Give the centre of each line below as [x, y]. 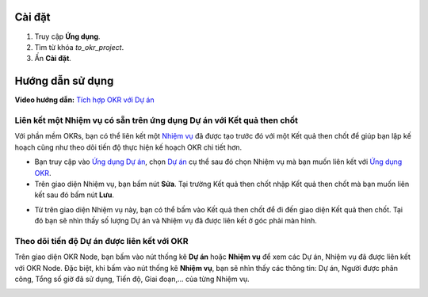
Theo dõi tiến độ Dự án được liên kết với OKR [101, 241]
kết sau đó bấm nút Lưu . [75, 195]
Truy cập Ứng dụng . [67, 36]
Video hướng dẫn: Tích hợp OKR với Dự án [84, 100]
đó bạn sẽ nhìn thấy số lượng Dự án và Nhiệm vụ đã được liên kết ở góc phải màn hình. [176, 221]
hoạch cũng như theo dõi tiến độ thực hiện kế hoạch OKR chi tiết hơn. [128, 147]
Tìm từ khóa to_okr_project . [79, 47]
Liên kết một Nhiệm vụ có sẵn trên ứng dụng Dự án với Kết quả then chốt [157, 120]
